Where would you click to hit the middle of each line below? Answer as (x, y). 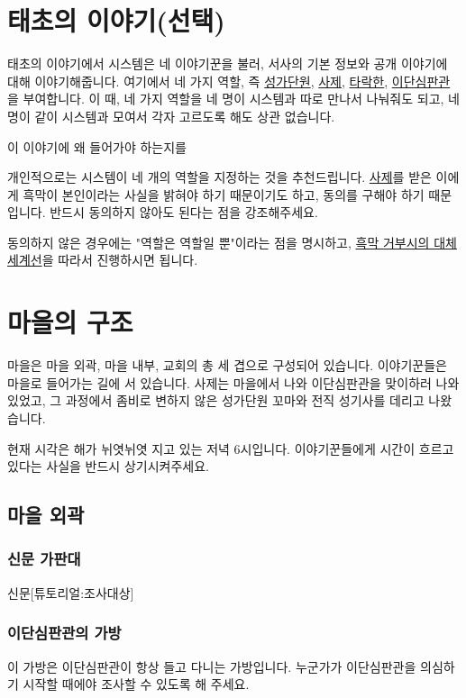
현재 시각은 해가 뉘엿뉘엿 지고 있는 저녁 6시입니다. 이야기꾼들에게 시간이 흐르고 (231, 448)
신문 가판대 (44, 559)
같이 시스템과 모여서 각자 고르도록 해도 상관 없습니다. (185, 116)
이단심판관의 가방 (64, 633)
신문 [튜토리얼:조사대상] (71, 592)
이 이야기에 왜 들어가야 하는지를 (97, 146)
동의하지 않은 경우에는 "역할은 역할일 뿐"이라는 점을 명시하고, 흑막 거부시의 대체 (232, 242)
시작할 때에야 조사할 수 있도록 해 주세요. (136, 684)
